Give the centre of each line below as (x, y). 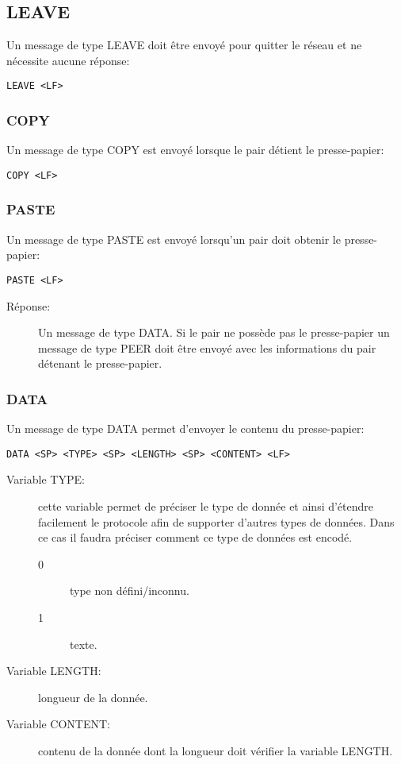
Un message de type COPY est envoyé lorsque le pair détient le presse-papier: (195, 150)
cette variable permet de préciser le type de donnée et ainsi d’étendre (206, 506)
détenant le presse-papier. (100, 363)
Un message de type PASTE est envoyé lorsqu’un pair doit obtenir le (174, 239)
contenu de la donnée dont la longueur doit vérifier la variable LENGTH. (216, 750)
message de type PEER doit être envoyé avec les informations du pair (207, 347)
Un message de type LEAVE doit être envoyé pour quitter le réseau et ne (184, 45)
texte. (84, 644)
